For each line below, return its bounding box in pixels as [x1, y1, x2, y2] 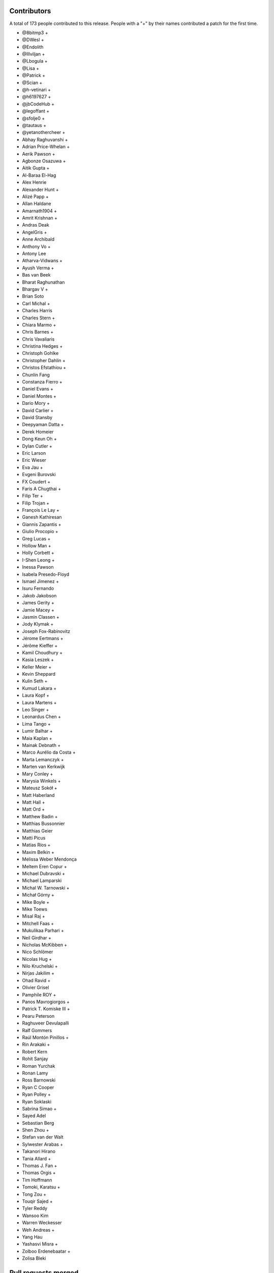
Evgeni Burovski [22, 472, 56, 478]
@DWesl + [22, 37, 44, 43]
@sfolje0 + [22, 115, 45, 121]
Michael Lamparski [22, 877, 62, 883]
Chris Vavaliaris [22, 336, 55, 342]
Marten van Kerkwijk [22, 764, 65, 770]
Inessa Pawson [22, 564, 54, 570]
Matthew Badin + [22, 813, 58, 819]
